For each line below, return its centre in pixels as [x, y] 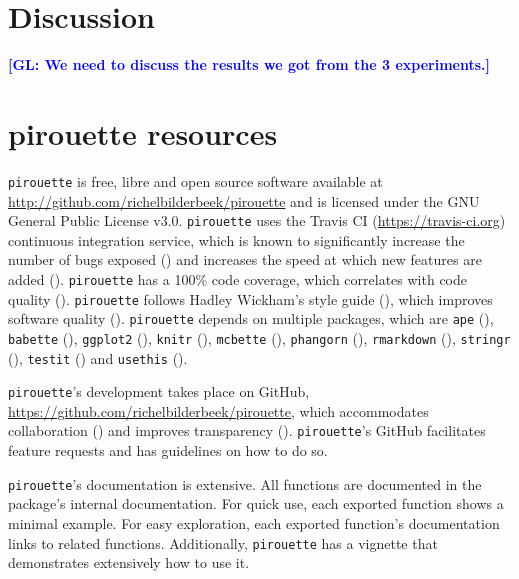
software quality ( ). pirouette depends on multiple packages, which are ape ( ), [251, 318]
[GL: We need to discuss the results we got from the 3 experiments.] [249, 64]
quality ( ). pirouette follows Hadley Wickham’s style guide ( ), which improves [250, 298]
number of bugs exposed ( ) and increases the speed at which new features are [245, 259]
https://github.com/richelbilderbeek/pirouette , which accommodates [218, 410]
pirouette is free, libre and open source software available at [195, 180]
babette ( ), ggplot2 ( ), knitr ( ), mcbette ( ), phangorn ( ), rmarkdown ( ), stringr [259, 337]
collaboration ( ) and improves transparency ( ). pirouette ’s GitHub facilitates [247, 430]
